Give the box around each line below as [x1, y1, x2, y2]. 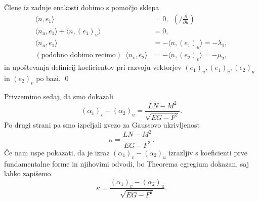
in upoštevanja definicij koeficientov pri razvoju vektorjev [4, 62, 182, 72]
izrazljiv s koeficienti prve [168, 147, 247, 157]
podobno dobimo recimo [41, 52, 116, 59]
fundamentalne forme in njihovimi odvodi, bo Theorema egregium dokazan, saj [4, 158, 249, 169]
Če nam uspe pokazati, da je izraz [4, 147, 110, 157]
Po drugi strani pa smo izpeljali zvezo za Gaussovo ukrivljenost [4, 119, 200, 130]
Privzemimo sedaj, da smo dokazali [4, 91, 113, 101]
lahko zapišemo [4, 168, 51, 179]
